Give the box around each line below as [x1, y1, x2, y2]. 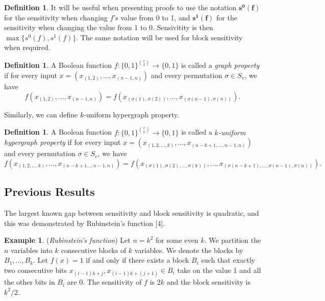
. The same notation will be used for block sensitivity [76, 32, 243, 42]
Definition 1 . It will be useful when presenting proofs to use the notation [4, 2, 237, 12]
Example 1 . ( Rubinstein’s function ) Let [4, 235, 131, 245]
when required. [4, 42, 51, 53]
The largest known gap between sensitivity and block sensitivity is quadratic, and [4, 208, 259, 218]
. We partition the [204, 235, 261, 245]
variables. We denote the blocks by [134, 244, 243, 255]
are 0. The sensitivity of [67, 277, 142, 287]
